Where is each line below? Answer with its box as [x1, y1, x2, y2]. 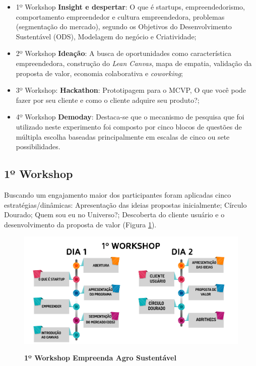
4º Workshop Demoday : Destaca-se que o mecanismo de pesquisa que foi [16, 111, 244, 122]
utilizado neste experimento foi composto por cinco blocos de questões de [16, 121, 242, 132]
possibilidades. [16, 141, 60, 152]
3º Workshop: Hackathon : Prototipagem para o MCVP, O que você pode [16, 85, 246, 95]
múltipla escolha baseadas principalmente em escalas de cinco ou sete [16, 131, 230, 142]
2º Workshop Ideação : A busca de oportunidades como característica [16, 48, 231, 58]
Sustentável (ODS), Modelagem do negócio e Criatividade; [16, 31, 197, 41]
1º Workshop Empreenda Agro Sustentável [24, 352, 176, 363]
